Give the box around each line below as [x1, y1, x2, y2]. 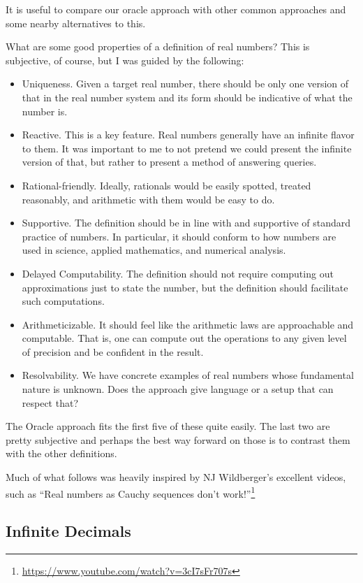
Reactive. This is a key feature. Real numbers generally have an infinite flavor [22, 127, 355, 142]
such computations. [22, 294, 105, 308]
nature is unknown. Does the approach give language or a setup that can [22, 382, 334, 396]
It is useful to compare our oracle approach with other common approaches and [6, 2, 346, 16]
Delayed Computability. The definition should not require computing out [22, 266, 334, 280]
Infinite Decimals [6, 520, 131, 542]
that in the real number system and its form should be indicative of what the [22, 89, 353, 104]
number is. [22, 103, 68, 118]
